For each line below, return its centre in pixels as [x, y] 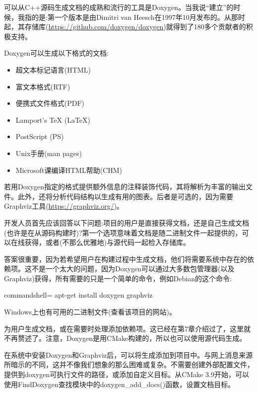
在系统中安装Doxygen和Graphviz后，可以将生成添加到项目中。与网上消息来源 [129, 354]
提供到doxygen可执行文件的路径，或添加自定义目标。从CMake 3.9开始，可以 [127, 374]
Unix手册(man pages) [49, 153]
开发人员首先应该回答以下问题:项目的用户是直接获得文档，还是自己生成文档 [127, 222]
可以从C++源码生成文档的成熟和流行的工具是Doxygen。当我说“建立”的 [119, 7]
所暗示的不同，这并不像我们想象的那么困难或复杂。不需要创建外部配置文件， [129, 364]
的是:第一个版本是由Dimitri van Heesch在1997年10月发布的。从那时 [138, 17]
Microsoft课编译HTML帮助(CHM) [69, 170]
